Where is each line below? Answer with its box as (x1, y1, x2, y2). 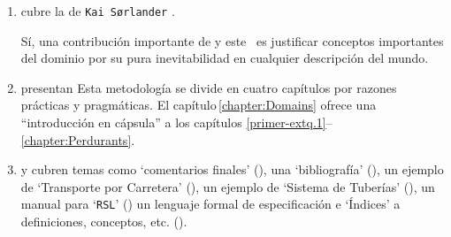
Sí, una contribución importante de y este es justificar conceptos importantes (20, 31, 444, 50)
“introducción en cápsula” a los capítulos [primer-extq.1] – (20, 113, 333, 132)
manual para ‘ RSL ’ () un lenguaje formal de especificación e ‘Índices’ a (20, 195, 401, 213)
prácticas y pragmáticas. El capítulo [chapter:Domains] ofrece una (20, 96, 377, 114)
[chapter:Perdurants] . (20, 130, 135, 149)
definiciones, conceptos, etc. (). (20, 212, 187, 231)
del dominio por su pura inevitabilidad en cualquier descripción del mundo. (20, 49, 429, 67)
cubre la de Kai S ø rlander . (20, 2, 175, 19)
